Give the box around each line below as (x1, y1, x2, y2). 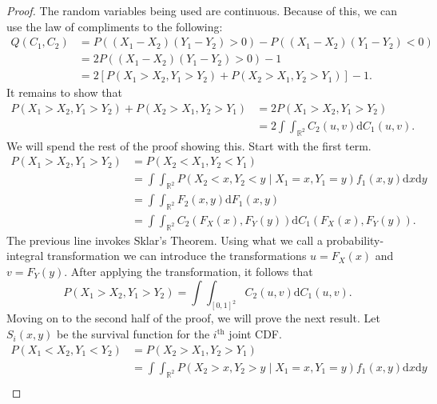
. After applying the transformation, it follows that (64, 263, 313, 280)
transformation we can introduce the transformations (46, 247, 307, 264)
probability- (326, 231, 384, 248)
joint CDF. (228, 326, 282, 342)
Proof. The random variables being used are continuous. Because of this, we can (6, 2, 398, 18)
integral (6, 247, 44, 264)
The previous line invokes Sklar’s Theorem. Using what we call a (6, 231, 323, 248)
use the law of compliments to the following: (6, 18, 223, 34)
